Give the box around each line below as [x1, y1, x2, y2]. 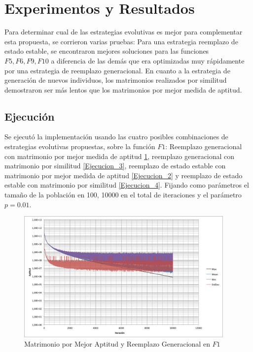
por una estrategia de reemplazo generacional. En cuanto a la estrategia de [4, 65, 230, 75]
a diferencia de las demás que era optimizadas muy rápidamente [51, 55, 245, 65]
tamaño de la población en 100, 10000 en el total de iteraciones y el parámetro [4, 190, 242, 200]
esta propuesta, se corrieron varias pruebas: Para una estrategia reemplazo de [4, 36, 238, 46]
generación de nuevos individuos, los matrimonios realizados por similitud [4, 75, 227, 85]
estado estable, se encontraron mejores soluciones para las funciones [4, 46, 209, 56]
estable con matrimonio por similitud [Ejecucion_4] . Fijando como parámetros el [4, 180, 249, 190]
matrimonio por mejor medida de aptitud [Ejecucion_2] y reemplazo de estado [4, 170, 243, 180]
